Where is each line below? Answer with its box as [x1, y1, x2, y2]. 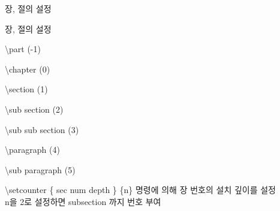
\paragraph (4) [5, 143, 60, 156]
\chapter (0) [5, 62, 50, 75]
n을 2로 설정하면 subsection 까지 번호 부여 [5, 195, 161, 207]
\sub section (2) [5, 103, 64, 115]
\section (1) [5, 83, 48, 95]
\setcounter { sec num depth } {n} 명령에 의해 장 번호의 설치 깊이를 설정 [5, 183, 276, 196]
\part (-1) [5, 43, 41, 55]
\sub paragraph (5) [5, 163, 76, 176]
